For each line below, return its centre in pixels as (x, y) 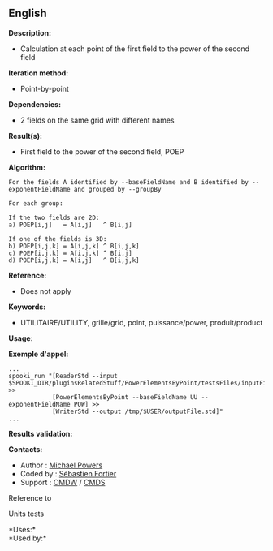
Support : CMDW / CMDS (63, 482)
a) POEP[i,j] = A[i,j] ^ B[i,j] (70, 225)
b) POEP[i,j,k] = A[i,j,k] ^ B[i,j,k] (74, 246)
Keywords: (27, 307)
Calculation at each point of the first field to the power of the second (135, 49)
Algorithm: (27, 167)
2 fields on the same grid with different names (97, 120)
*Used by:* (28, 538)
